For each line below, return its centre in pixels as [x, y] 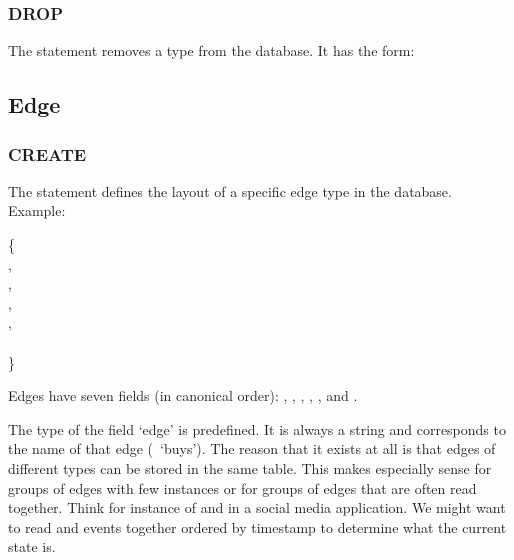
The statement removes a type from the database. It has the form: [211, 50]
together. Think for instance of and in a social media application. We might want [257, 507]
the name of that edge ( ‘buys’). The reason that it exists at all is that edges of [252, 448]
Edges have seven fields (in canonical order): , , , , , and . [183, 395]
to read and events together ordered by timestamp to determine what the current [257, 526]
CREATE [47, 153]
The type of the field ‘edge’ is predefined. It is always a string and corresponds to [257, 428]
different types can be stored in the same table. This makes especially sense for [250, 467]
